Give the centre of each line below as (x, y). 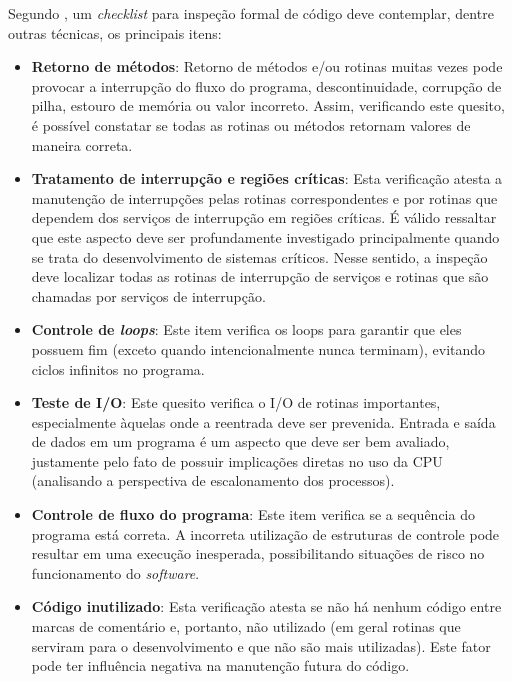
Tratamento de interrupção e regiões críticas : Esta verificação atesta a (267, 178)
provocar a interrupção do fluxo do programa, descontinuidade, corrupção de (266, 85)
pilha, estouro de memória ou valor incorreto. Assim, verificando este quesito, (268, 105)
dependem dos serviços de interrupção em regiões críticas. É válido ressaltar (264, 217)
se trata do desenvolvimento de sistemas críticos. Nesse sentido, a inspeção (259, 256)
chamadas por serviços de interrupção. (148, 295)
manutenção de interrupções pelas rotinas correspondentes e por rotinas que (264, 197)
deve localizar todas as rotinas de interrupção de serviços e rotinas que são (260, 276)
